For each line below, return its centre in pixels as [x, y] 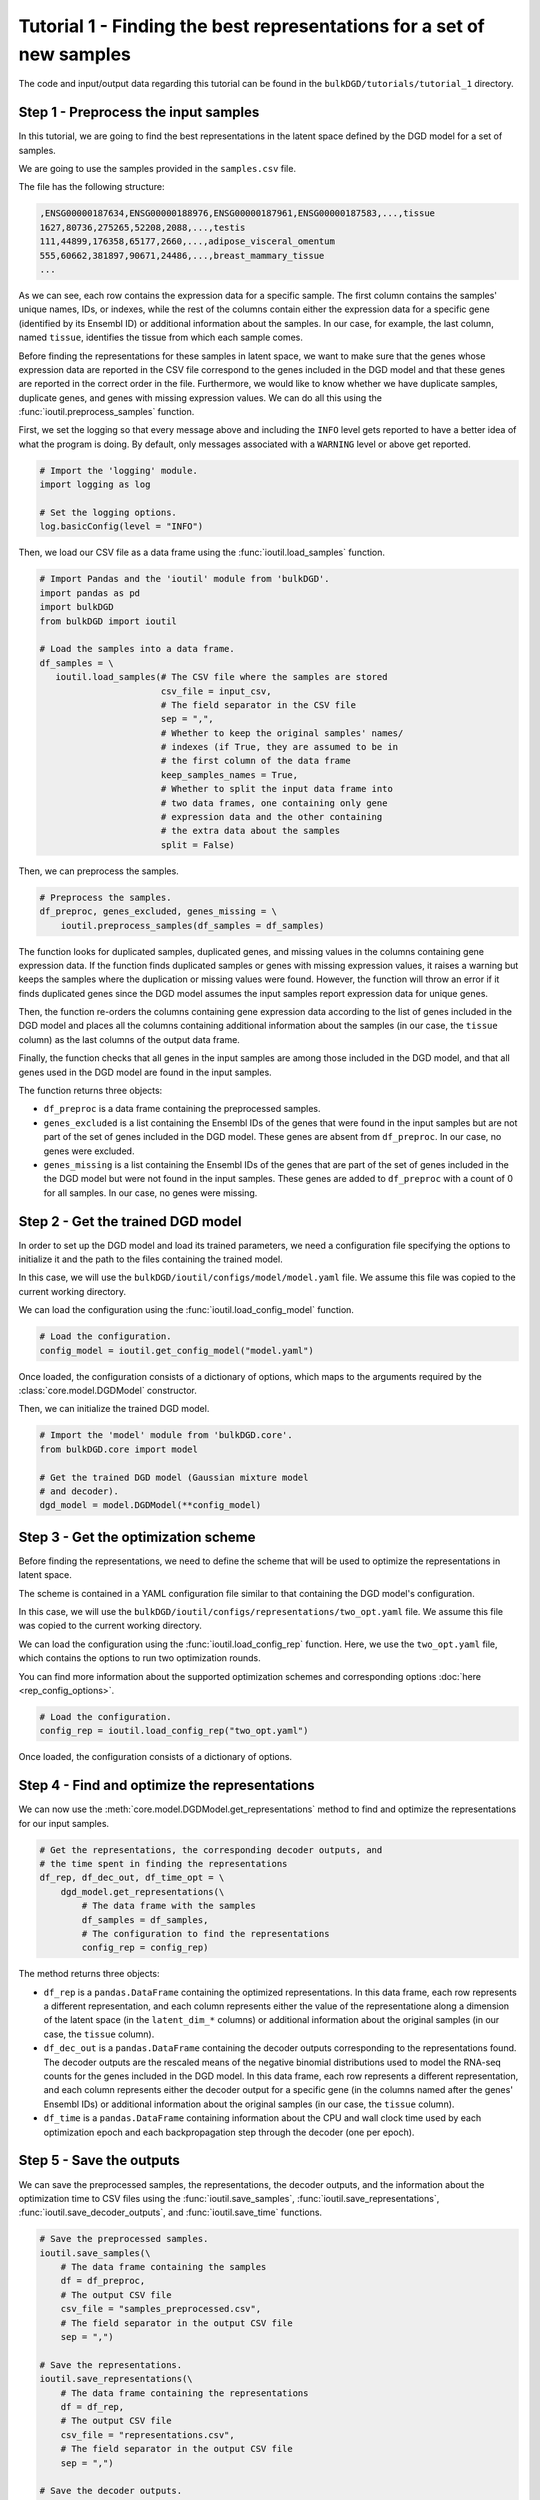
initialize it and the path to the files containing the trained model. [151, 1259]
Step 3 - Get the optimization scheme [137, 1536]
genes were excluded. [89, 1151]
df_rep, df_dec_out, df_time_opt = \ [132, 1878]
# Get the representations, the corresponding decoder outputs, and [211, 1849]
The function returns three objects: [90, 1091]
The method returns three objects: [89, 1974]
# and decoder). [79, 1491]
